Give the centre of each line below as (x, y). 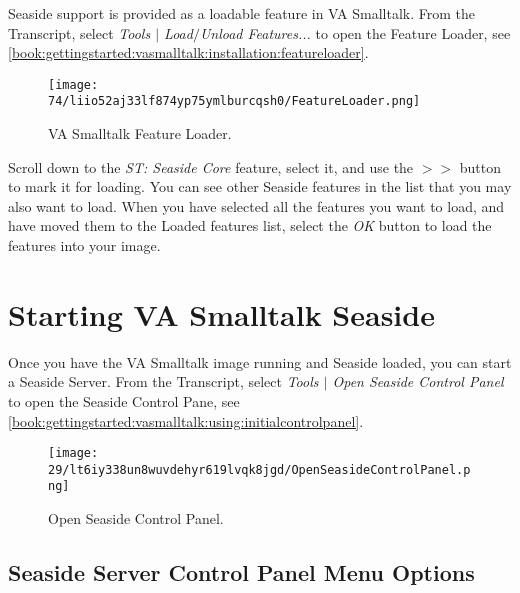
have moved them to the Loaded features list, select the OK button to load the (250, 225)
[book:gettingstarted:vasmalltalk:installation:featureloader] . (188, 52)
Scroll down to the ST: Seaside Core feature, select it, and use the (211, 166)
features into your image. (84, 245)
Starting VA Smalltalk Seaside (221, 313)
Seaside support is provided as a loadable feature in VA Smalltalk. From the (241, 13)
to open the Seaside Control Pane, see (124, 400)
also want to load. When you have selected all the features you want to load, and (256, 205)
